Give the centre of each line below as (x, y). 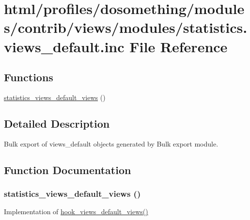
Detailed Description (57, 123)
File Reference (179, 46)
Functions (29, 77)
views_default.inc (64, 46)
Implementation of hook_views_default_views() (76, 212)
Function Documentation (68, 169)
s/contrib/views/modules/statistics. (126, 27)
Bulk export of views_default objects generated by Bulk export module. (111, 143)
